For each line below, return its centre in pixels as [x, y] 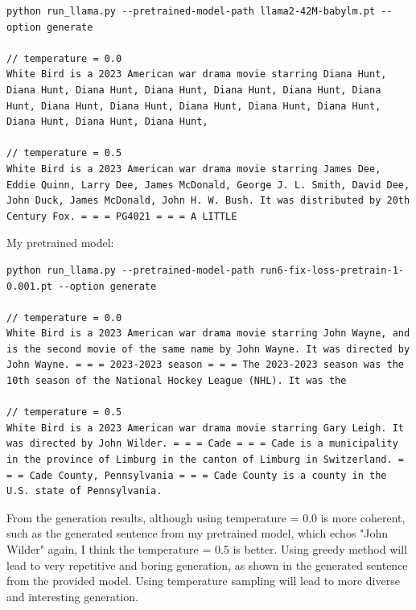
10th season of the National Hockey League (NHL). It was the [177, 381]
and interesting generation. [72, 596]
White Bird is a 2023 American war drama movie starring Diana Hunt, [197, 74]
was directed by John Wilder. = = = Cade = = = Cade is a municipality [202, 444]
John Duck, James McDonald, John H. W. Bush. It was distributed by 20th [208, 201]
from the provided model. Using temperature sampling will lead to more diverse [203, 581]
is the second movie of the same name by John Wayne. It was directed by [208, 349]
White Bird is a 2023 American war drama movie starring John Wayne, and [208, 334]
